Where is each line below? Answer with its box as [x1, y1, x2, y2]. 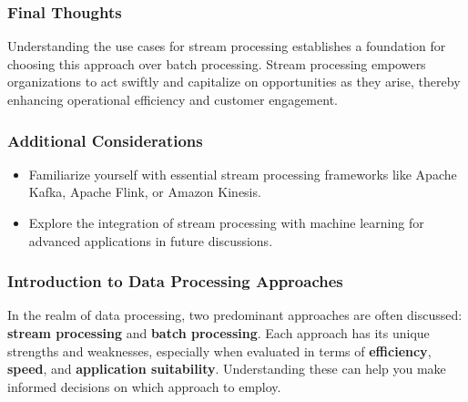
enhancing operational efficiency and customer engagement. [7, 90, 338, 108]
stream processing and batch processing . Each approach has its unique [7, 324, 430, 342]
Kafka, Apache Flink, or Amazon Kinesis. [28, 182, 261, 201]
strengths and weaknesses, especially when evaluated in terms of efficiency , [7, 341, 432, 360]
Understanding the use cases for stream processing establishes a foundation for [7, 36, 446, 56]
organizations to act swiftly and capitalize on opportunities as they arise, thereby [7, 72, 461, 91]
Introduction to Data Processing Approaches [7, 270, 343, 293]
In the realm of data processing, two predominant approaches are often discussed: [7, 305, 463, 325]
